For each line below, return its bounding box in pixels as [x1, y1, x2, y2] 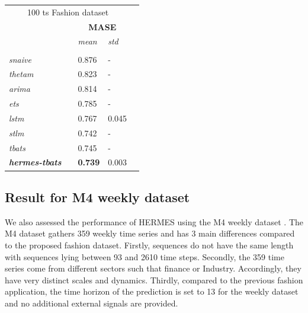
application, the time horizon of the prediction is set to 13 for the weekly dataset [5, 285, 299, 298]
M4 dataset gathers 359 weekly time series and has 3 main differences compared [5, 227, 295, 239]
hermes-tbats [9, 156, 62, 168]
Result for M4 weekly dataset [5, 187, 190, 206]
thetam [9, 68, 34, 80]
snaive [9, 53, 31, 65]
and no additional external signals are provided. [5, 296, 178, 309]
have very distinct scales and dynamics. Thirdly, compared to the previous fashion [5, 273, 303, 286]
